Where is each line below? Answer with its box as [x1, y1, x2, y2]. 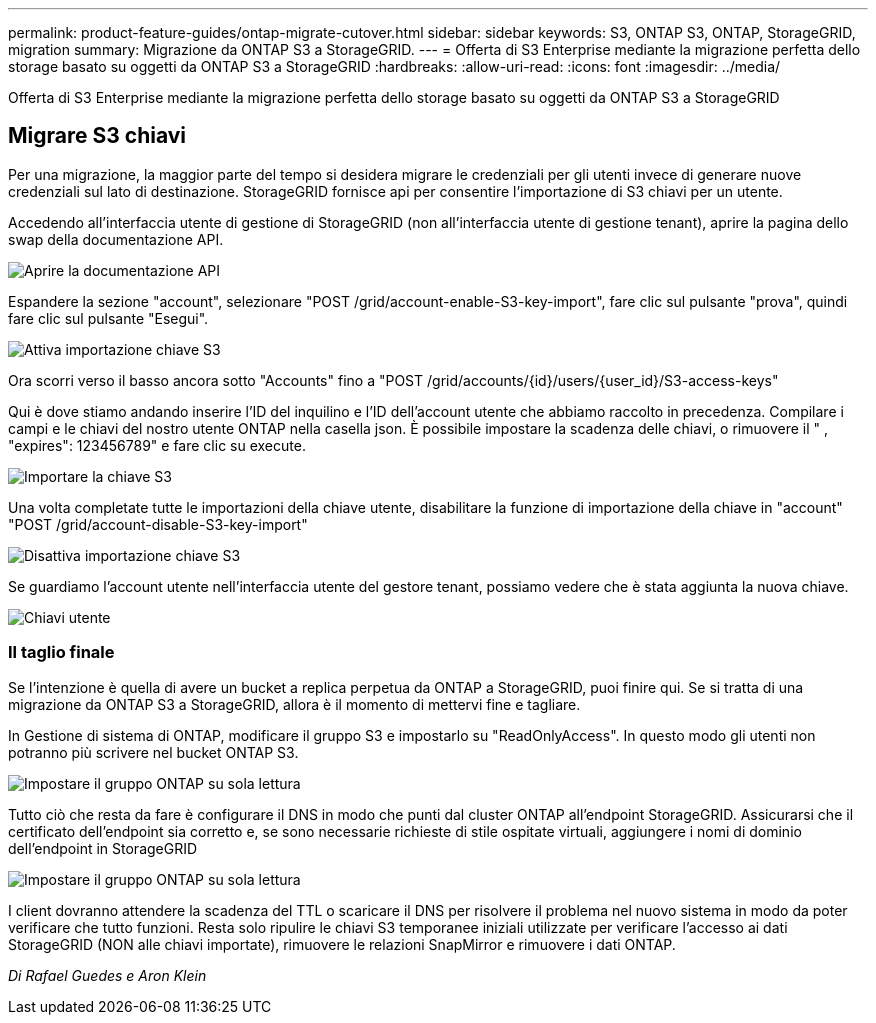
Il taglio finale [8, 642, 115, 663]
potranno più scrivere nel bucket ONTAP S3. [8, 743, 299, 761]
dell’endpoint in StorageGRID [8, 839, 198, 857]
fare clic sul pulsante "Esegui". [8, 309, 209, 327]
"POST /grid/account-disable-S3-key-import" [8, 515, 308, 533]
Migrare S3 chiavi [8, 123, 187, 149]
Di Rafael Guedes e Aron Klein [8, 966, 207, 984]
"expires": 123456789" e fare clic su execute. [8, 436, 306, 454]
